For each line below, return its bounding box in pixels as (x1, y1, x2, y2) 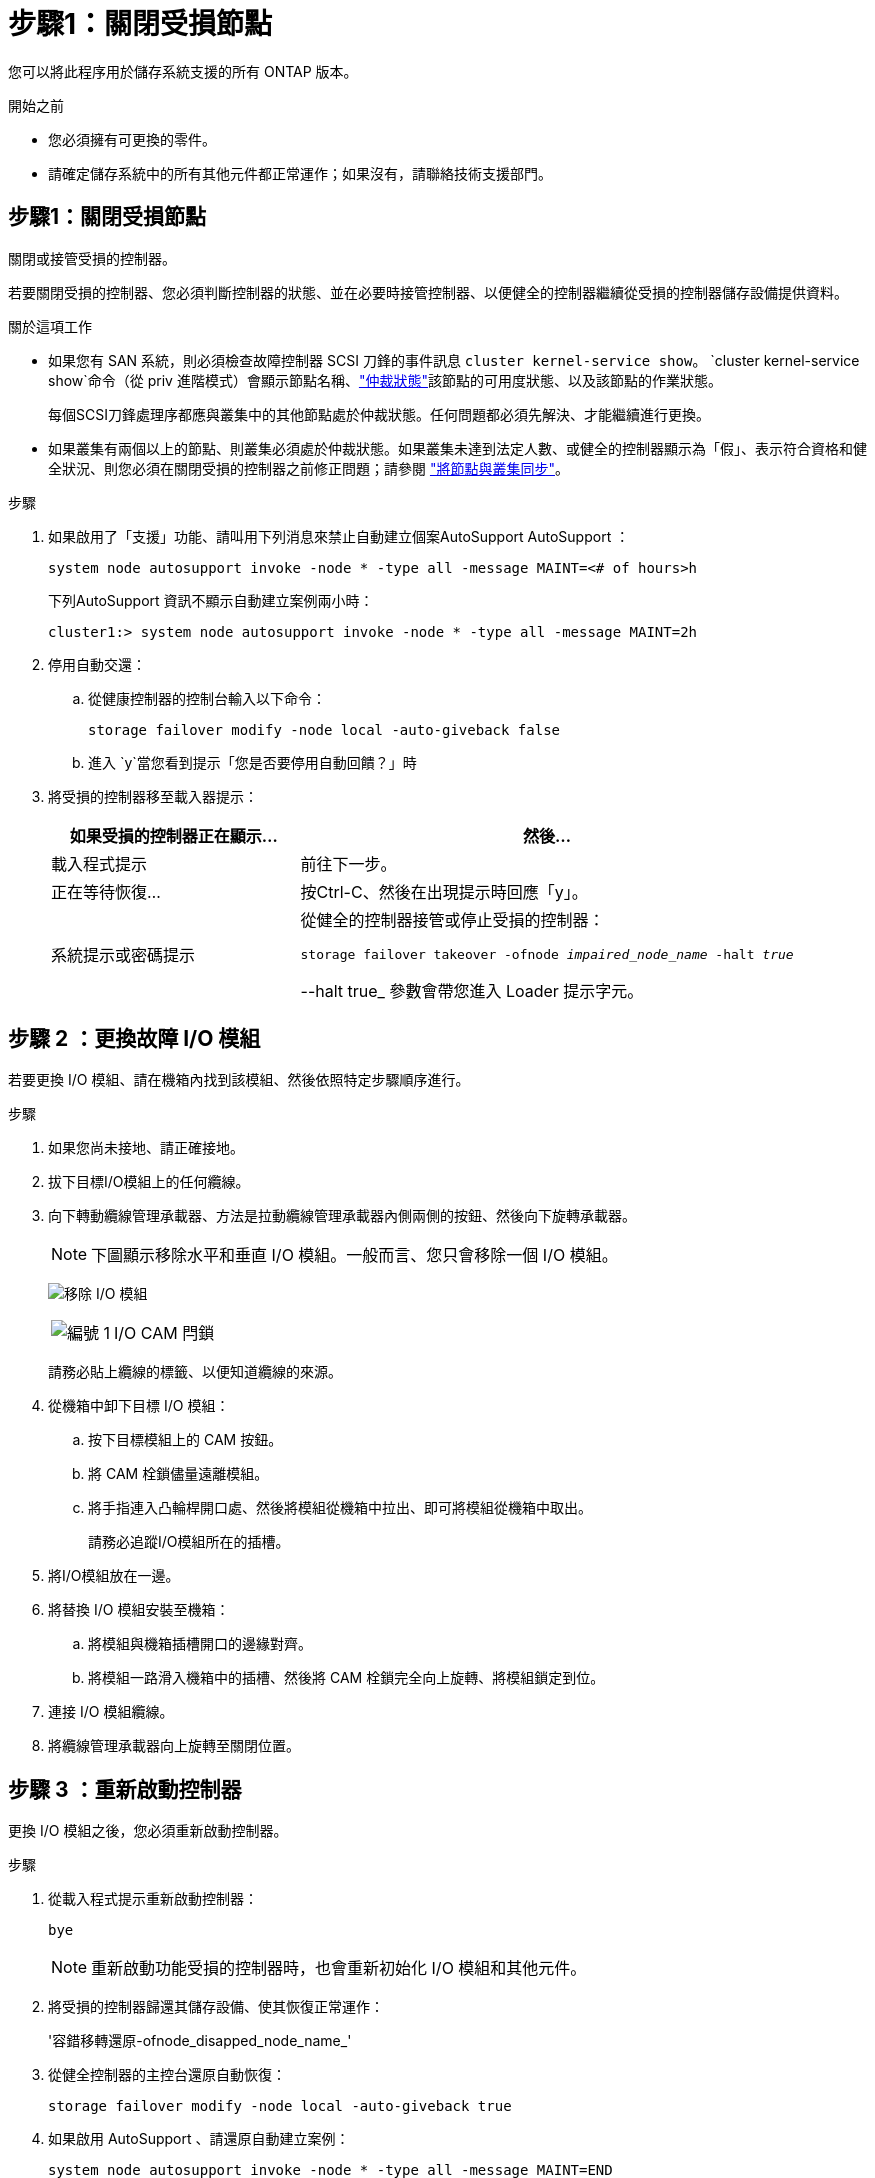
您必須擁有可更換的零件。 (48, 130, 216, 148)
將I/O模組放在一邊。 (48, 1567, 180, 1585)
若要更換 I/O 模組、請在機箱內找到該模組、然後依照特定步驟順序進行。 (8, 1071, 470, 1089)
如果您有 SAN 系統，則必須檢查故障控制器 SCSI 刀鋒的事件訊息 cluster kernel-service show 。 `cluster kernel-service (48, 351, 860, 369)
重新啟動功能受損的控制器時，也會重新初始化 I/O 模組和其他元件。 (91, 1958, 587, 1979)
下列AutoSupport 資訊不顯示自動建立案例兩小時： (48, 591, 374, 609)
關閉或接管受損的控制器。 (8, 249, 176, 267)
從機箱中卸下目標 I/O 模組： (48, 1397, 230, 1415)
